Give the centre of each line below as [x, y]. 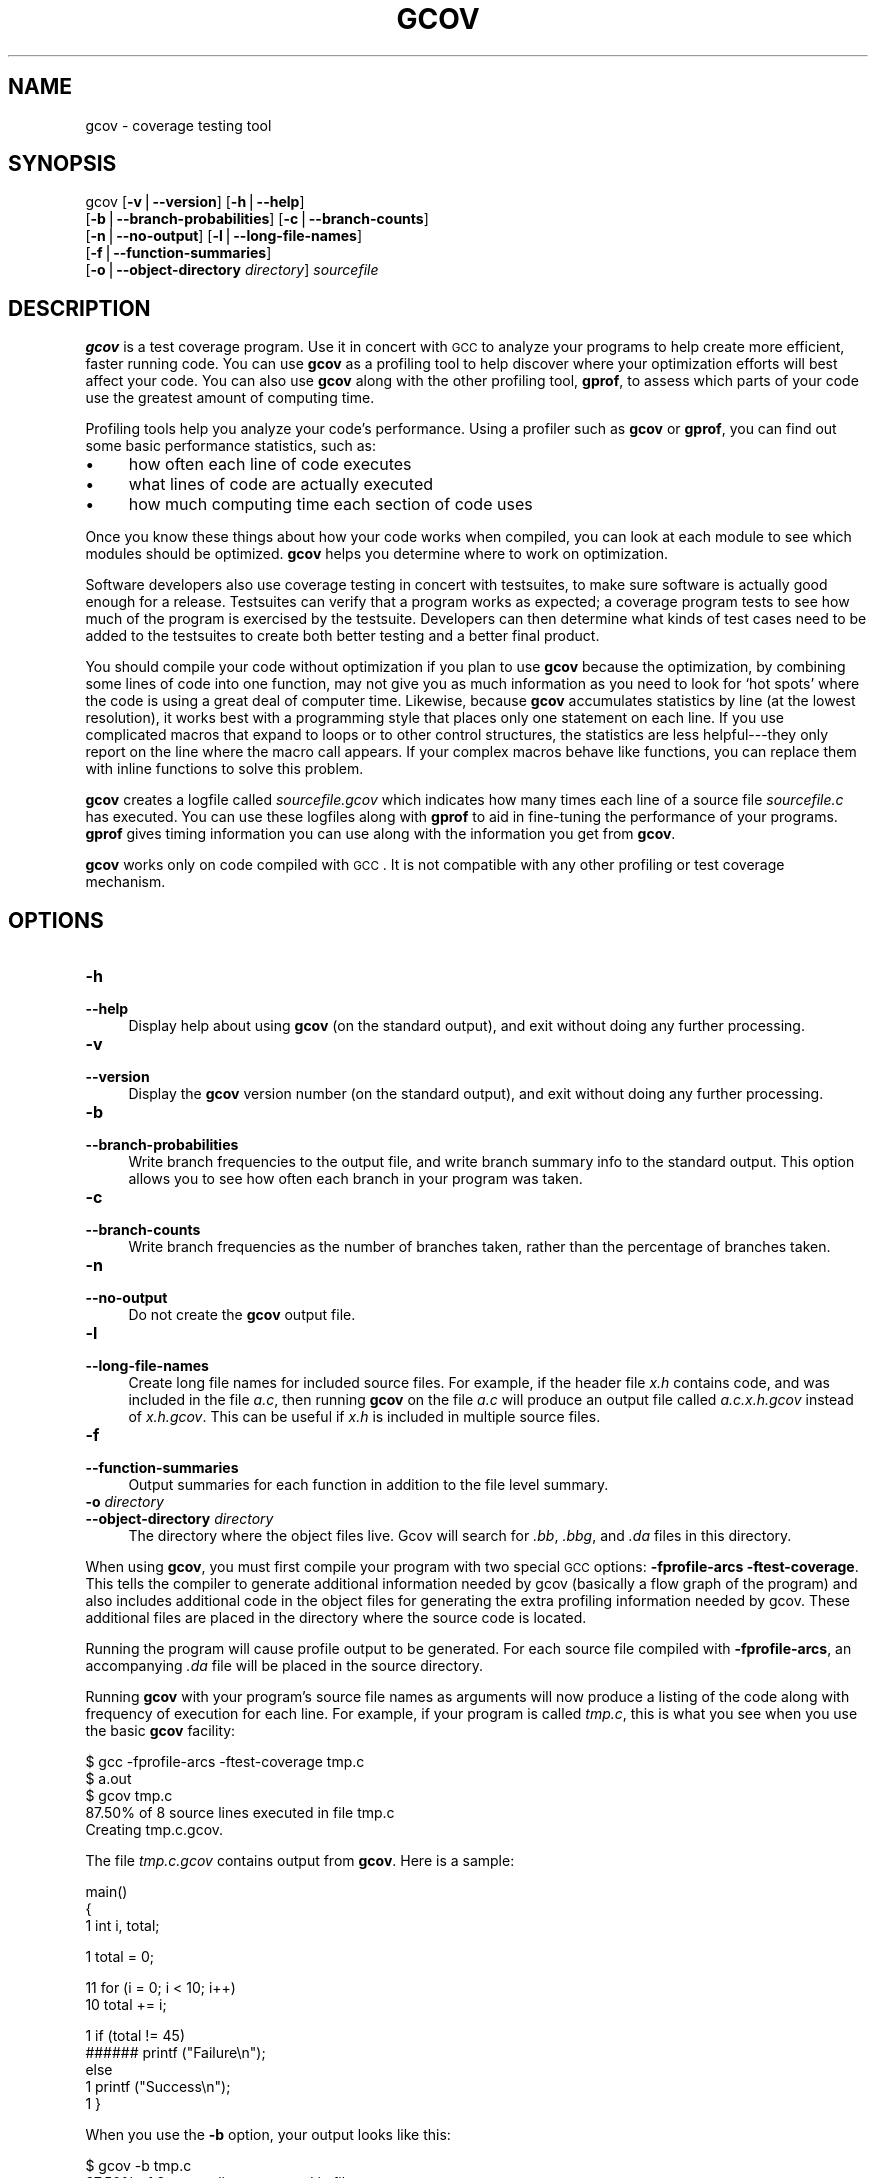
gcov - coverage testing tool [178, 125]
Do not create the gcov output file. [242, 1315]
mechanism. [125, 882]
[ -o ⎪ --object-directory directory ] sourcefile [232, 270]
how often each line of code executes [270, 464]
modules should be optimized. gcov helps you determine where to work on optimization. [377, 554]
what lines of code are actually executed [280, 484]
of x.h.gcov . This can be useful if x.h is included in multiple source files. [364, 1417]
